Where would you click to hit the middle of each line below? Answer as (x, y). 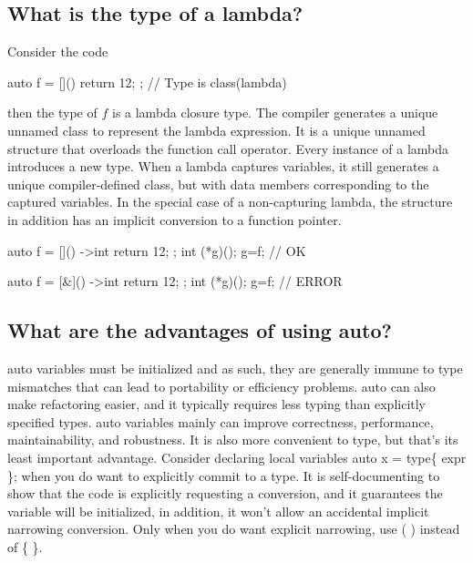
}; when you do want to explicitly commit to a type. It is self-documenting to (224, 475)
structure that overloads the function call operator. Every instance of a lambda (228, 148)
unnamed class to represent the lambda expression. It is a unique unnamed (216, 130)
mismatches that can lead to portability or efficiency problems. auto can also (221, 386)
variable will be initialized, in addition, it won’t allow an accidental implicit (218, 511)
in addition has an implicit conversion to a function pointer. (175, 219)
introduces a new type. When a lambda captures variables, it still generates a (223, 166)
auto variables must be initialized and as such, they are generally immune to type (235, 368)
